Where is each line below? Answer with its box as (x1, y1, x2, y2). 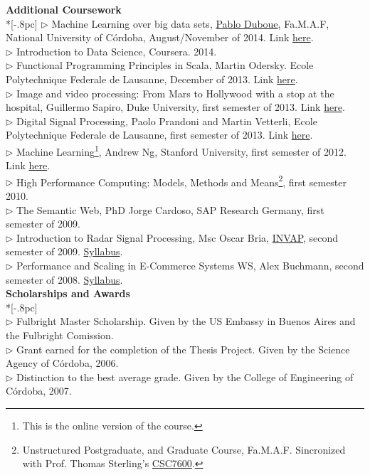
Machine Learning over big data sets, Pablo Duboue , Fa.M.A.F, (51, 16, 329, 31)
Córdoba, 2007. (6, 383, 72, 398)
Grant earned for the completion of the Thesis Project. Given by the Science (16, 341, 350, 356)
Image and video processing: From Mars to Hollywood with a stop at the (16, 85, 334, 100)
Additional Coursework (6, 2, 122, 16)
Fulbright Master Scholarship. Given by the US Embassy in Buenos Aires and (16, 314, 356, 329)
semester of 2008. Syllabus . (6, 272, 123, 287)
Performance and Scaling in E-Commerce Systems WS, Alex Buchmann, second (16, 258, 364, 272)
